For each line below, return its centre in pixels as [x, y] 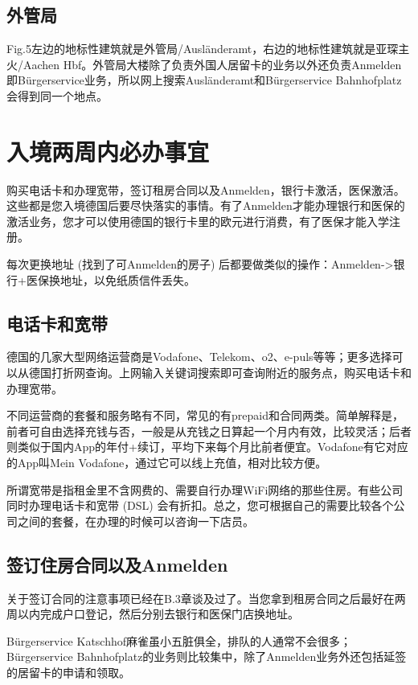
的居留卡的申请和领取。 [68, 672]
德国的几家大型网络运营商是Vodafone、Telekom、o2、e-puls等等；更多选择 [199, 357]
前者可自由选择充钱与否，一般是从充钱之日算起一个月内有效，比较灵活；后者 [209, 431]
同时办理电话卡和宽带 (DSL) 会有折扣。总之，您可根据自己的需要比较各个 [200, 505]
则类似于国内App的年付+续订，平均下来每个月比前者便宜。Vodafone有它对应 [207, 447]
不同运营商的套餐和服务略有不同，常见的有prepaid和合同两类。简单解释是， [205, 415]
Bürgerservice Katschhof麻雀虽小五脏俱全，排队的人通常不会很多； [179, 640]
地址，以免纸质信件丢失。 [127, 279]
